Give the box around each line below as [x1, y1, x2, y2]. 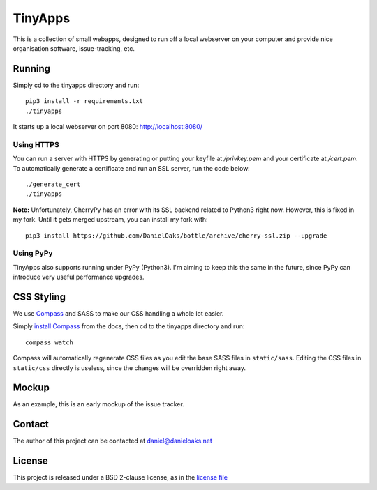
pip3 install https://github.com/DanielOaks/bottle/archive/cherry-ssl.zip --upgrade [25, 231, 327, 240]
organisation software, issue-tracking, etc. [13, 44, 135, 52]
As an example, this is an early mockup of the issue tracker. [13, 400, 184, 408]
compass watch [25, 338, 73, 346]
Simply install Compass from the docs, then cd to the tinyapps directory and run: [13, 322, 245, 330]
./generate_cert [25, 180, 81, 188]
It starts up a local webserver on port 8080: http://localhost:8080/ [13, 123, 202, 131]
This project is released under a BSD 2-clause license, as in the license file [13, 473, 228, 482]
